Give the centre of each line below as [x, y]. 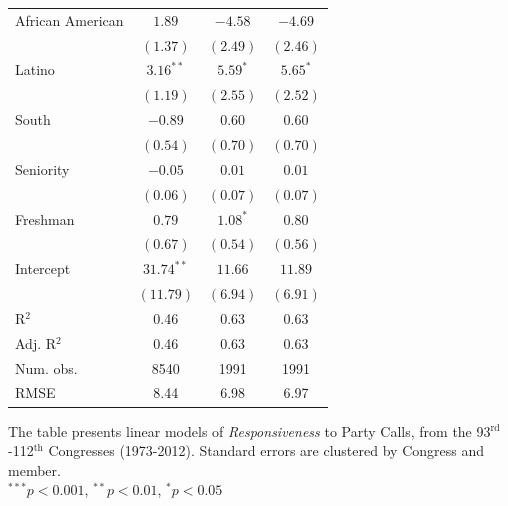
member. [34, 469]
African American [69, 19]
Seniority [42, 168]
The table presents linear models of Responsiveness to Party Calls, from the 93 [249, 430]
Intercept [43, 268]
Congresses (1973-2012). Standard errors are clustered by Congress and [266, 450]
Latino [35, 69]
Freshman [45, 218]
